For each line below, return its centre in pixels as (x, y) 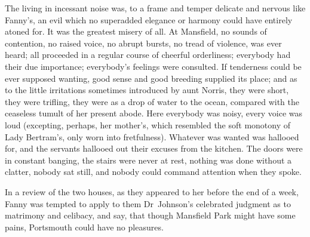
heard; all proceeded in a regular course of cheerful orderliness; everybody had (148, 55)
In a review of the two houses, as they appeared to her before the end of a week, (152, 191)
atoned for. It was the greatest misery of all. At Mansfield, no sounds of (136, 31)
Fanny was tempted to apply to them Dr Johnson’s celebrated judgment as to (148, 203)
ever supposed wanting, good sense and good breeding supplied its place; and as (151, 78)
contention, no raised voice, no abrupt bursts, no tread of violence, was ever (143, 43)
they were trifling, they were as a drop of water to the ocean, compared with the (152, 101)
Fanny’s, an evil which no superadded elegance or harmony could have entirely (149, 19)
